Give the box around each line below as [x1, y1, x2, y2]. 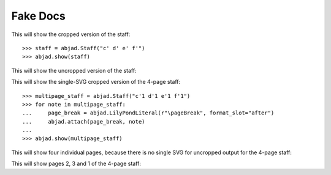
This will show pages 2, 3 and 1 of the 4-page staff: [11, 160, 141, 168]
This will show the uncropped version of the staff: [11, 67, 137, 74]
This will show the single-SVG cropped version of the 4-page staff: [11, 78, 181, 86]
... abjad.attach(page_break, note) [22, 118, 145, 125]
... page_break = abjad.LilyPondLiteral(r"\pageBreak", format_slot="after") [22, 110, 275, 116]
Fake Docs [11, 9, 66, 23]
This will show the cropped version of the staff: [11, 31, 131, 38]
